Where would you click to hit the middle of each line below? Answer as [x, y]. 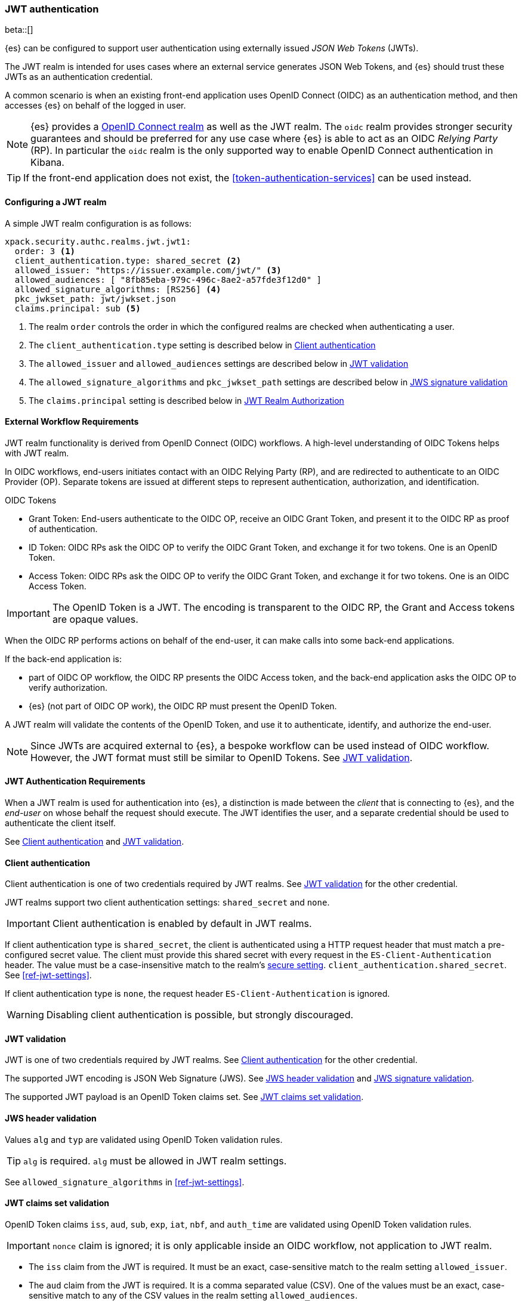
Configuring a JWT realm [56, 202]
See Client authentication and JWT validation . [95, 842]
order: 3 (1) [45, 251]
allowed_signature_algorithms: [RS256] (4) [118, 289]
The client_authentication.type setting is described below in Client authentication [202, 345]
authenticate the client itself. [60, 823]
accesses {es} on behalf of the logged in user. [95, 106]
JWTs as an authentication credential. [79, 77]
